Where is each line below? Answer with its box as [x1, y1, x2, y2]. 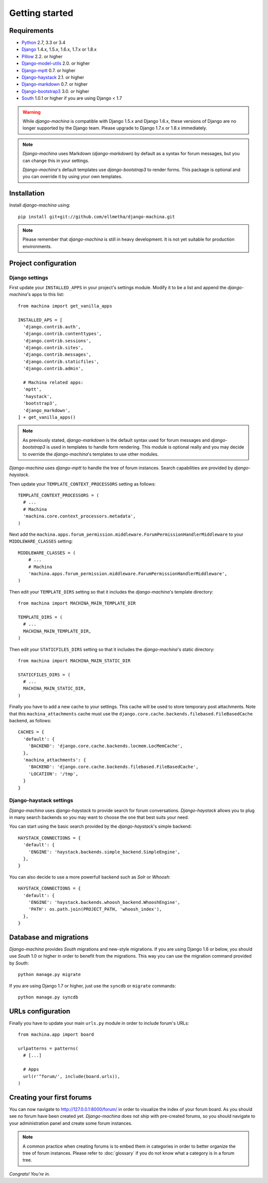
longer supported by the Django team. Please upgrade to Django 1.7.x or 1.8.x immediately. [22, 125, 207, 131]
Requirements [9, 26, 54, 35]
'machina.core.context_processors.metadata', [23, 513, 136, 519]
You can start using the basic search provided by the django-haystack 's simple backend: [9, 823, 192, 829]
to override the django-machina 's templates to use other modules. [22, 451, 159, 457]
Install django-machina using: [9, 202, 70, 208]
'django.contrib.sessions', [23, 338, 92, 343]
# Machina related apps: [23, 380, 84, 386]
